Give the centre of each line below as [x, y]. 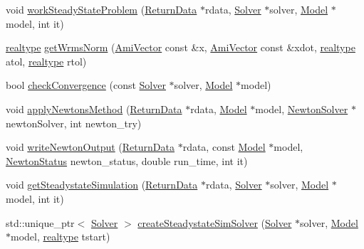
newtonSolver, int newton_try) [74, 123]
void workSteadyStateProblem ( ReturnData [102, 9]
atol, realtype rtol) [46, 61]
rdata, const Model [224, 147]
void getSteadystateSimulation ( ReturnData [102, 185]
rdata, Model [219, 108]
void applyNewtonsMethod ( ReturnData [94, 108]
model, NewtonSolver [302, 108]
